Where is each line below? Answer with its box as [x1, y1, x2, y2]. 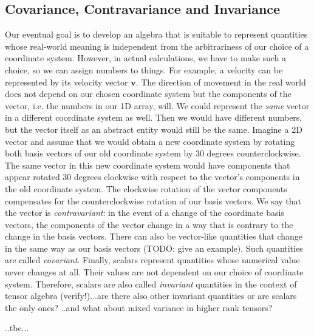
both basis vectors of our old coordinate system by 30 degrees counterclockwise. [5, 147, 301, 160]
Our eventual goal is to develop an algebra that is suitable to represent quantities [5, 28, 308, 41]
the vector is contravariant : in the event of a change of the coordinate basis [5, 206, 284, 219]
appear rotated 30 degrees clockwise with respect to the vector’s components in [5, 170, 300, 183]
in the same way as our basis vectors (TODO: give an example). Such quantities [5, 241, 303, 254]
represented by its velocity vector [5, 75, 128, 88]
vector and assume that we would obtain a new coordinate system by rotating [5, 135, 295, 147]
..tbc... [5, 321, 29, 334]
